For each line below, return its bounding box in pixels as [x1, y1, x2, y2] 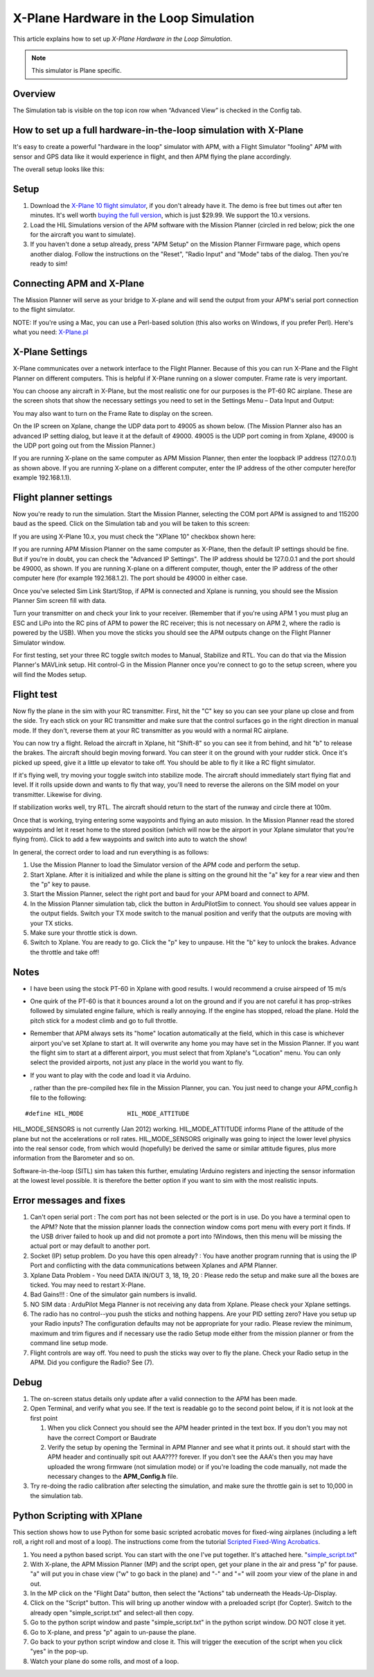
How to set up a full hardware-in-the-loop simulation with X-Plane [12, 125, 304, 137]
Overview [12, 88, 56, 100]
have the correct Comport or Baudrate [47, 1433, 157, 1441]
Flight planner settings [12, 491, 113, 503]
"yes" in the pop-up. [30, 1647, 89, 1656]
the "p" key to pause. [30, 880, 91, 888]
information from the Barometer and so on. [12, 1154, 135, 1162]
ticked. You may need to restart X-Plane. [30, 1281, 145, 1289]
